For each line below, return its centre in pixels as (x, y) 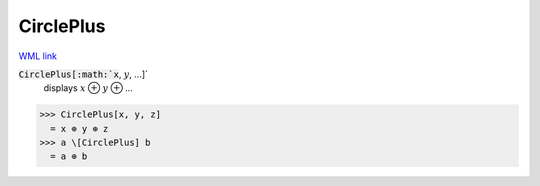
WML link (38, 56)
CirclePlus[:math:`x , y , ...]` (83, 74)
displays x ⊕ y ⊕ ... (88, 88)
